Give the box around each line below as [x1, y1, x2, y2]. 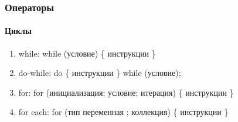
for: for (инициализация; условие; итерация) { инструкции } [18, 86, 234, 98]
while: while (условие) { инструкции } [18, 47, 156, 59]
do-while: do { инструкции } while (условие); [18, 67, 181, 79]
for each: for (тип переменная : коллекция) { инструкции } [18, 106, 229, 118]
